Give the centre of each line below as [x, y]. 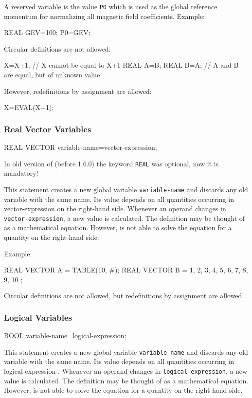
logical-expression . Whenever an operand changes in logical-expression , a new [126, 371]
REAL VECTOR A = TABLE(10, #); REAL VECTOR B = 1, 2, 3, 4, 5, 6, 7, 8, [126, 270]
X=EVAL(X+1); [29, 107]
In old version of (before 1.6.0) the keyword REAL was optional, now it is [111, 163]
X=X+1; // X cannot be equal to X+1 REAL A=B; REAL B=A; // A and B [121, 65]
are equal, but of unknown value [52, 75]
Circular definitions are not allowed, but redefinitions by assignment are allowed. [124, 296]
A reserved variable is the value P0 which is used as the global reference [111, 6]
